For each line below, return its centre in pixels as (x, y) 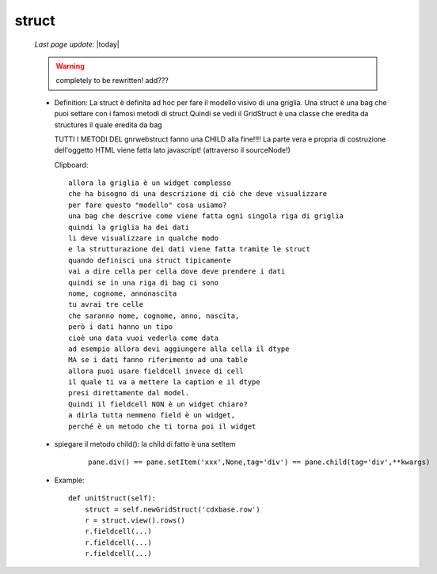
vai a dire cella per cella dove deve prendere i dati (177, 272)
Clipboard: (71, 164)
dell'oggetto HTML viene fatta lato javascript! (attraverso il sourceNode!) (172, 150)
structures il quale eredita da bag (108, 125)
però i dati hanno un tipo (121, 327)
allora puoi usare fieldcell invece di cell (156, 371)
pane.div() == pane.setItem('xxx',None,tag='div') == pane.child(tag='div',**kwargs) (259, 462)
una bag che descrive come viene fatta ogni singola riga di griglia (206, 216)
